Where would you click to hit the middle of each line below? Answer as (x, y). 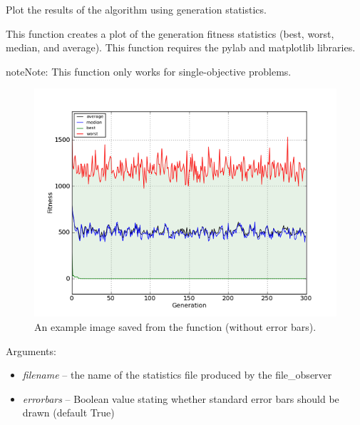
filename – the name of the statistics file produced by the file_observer (177, 375)
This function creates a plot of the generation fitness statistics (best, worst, (170, 33)
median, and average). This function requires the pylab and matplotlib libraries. (181, 47)
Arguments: (31, 350)
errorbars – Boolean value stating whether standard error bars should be (181, 398)
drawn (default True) (68, 413)
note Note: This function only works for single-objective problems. (149, 71)
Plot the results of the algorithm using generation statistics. (136, 9)
